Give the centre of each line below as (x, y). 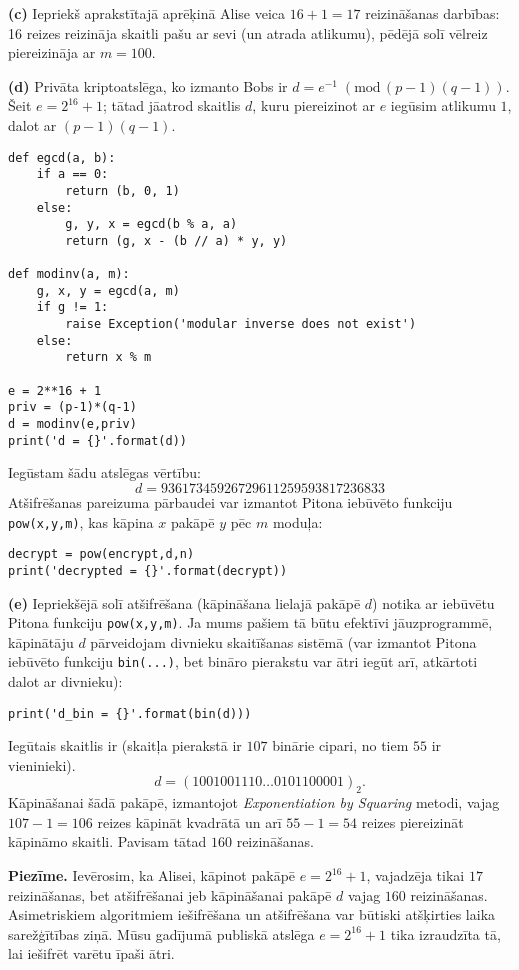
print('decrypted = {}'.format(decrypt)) (148, 570)
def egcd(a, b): (62, 157)
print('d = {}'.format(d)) (97, 440)
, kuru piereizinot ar (313, 105)
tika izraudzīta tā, (445, 933)
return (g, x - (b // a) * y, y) (176, 240)
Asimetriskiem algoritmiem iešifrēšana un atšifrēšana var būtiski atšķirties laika (252, 914)
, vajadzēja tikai (415, 875)
